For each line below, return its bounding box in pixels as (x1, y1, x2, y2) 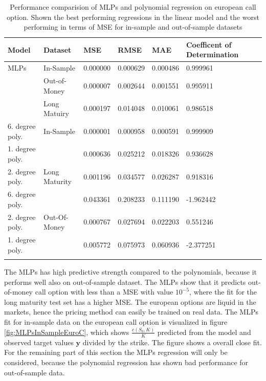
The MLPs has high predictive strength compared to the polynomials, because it (4, 266, 257, 277)
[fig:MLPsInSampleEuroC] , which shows (4, 326, 129, 337)
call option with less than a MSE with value (35, 286, 173, 297)
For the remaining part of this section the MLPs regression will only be (4, 347, 228, 357)
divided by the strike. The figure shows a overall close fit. (82, 337, 262, 347)
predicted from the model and (157, 326, 251, 337)
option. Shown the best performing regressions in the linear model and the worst (7, 11, 259, 22)
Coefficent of (186, 39, 232, 50)
